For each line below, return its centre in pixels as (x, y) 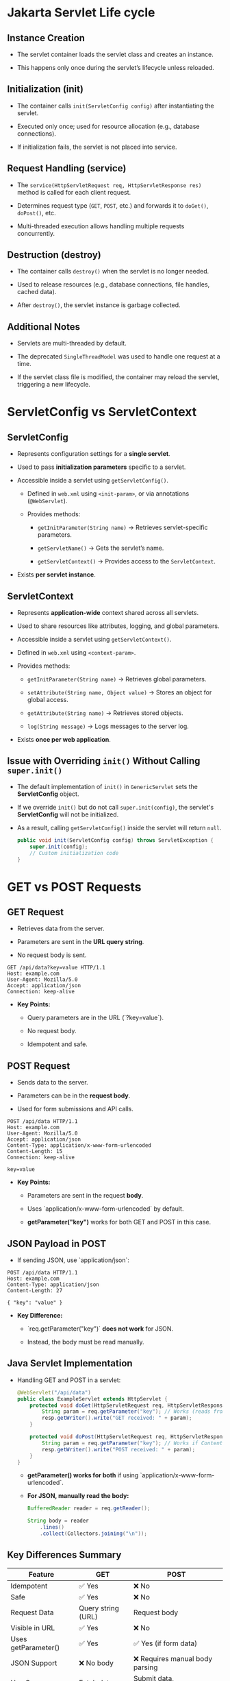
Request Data (32, 1612)
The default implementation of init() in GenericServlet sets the (107, 786)
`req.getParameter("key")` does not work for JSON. (100, 1329)
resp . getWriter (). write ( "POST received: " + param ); (119, 1449)
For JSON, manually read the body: (78, 1496)
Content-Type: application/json (53, 1285)
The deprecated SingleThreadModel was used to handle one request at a (118, 356)
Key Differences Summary (64, 1555)
